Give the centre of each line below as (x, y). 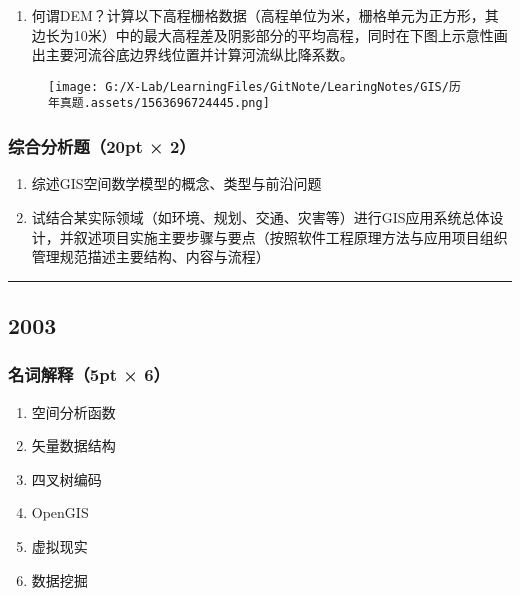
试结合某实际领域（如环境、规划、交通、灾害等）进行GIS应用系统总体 (260, 216)
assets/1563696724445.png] (180, 103)
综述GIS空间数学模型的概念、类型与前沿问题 (176, 183)
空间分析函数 (73, 411)
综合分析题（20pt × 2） (102, 146)
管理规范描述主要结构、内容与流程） (150, 256)
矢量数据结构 (73, 445)
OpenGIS (60, 512)
